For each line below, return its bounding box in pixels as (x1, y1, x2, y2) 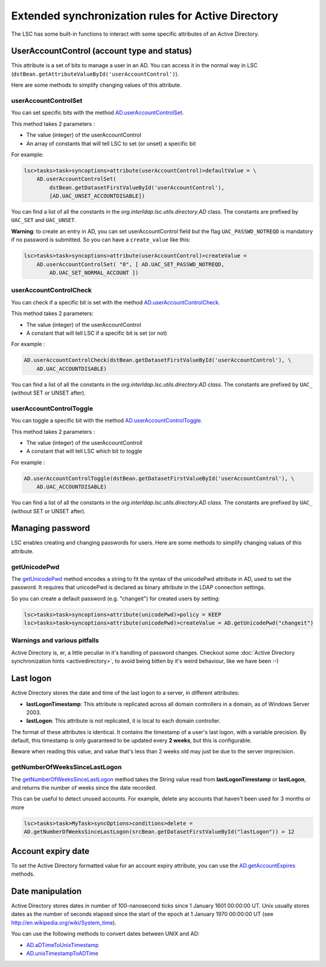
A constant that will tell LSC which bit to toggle (26, 448, 142, 455)
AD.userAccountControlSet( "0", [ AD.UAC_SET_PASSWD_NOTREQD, (36, 261, 225, 267)
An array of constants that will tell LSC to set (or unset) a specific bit (26, 140, 196, 147)
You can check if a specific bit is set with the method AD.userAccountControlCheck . (11, 298, 220, 306)
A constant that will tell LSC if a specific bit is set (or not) (26, 329, 167, 336)
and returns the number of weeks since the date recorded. (11, 784, 157, 792)
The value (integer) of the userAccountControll (26, 439, 143, 446)
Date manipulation (11, 886, 81, 896)
